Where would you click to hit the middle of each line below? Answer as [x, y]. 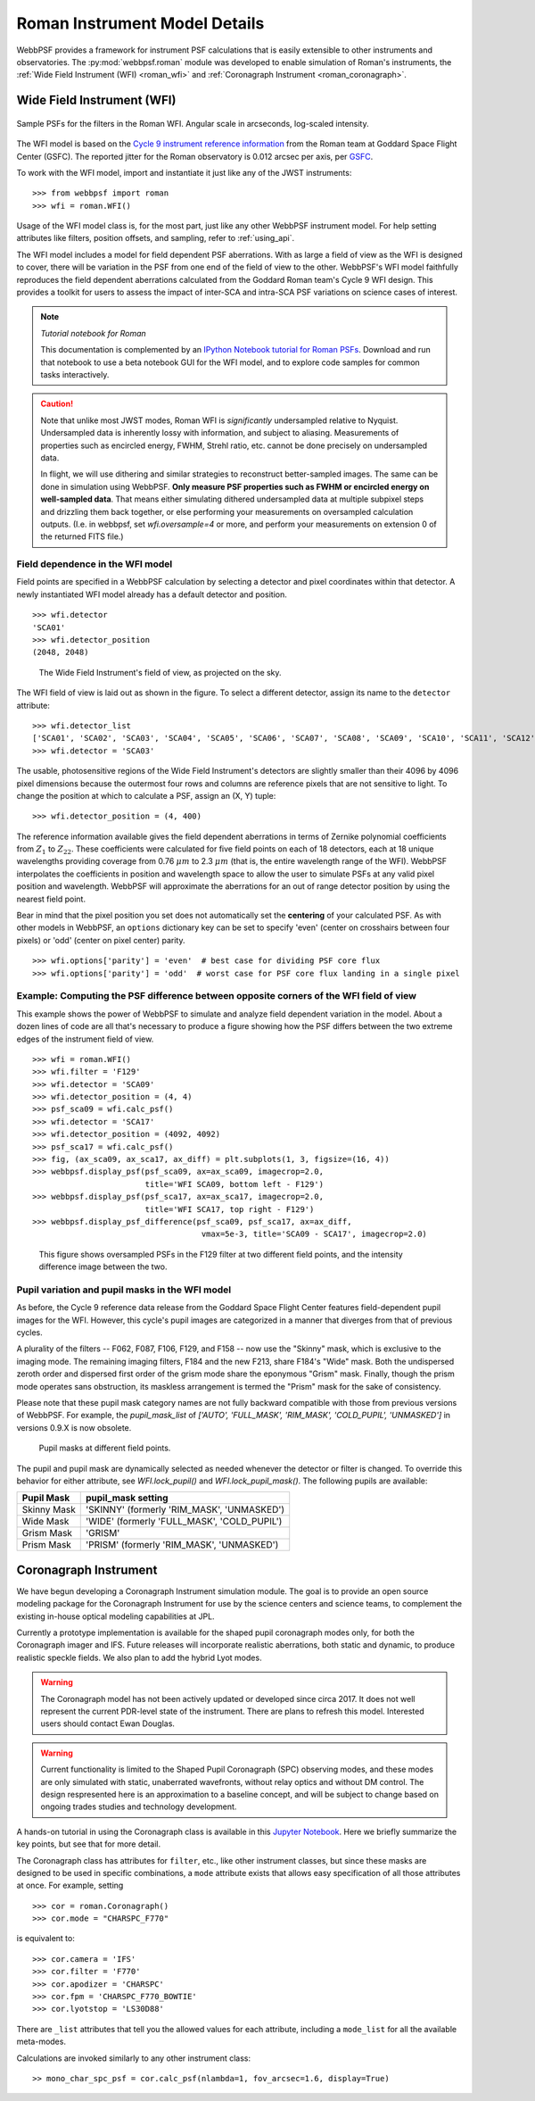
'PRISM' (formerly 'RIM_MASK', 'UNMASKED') [182, 1545]
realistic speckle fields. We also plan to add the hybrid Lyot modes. [139, 1657]
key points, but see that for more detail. [88, 1844]
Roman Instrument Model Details [140, 23]
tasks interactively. [75, 374]
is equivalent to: [45, 1939]
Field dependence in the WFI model [95, 564]
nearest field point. [51, 899]
